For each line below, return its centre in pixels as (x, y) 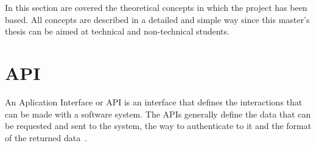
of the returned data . (46, 137)
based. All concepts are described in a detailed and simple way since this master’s (157, 19)
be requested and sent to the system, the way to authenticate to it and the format (158, 126)
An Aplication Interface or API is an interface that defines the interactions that (154, 101)
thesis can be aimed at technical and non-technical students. (117, 31)
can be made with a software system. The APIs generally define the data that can (158, 114)
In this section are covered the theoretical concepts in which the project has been (156, 7)
